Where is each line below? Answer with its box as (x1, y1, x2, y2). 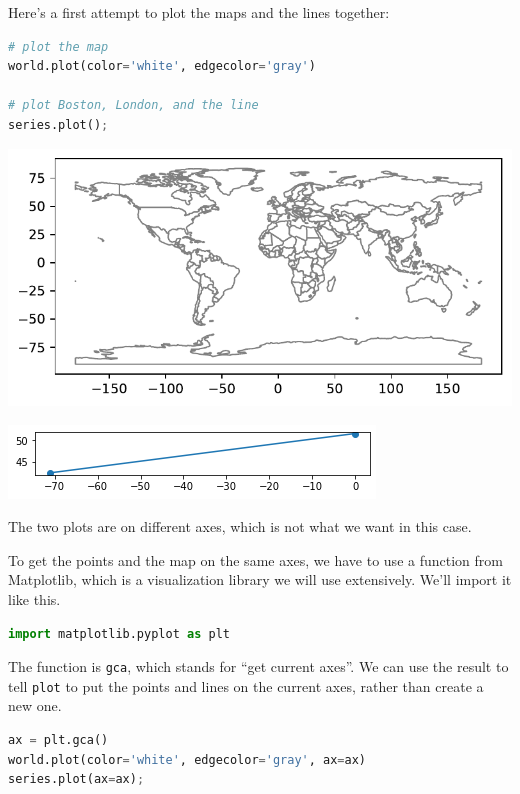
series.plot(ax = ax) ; (8, 772, 145, 787)
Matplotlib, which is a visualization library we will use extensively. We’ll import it (8, 569, 512, 590)
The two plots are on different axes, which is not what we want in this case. (8, 516, 472, 537)
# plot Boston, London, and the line (8, 98, 259, 113)
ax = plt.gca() (8, 733, 109, 748)
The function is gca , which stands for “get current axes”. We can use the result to (8, 656, 509, 677)
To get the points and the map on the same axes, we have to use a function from (8, 549, 503, 570)
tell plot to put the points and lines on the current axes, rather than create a (8, 675, 484, 696)
